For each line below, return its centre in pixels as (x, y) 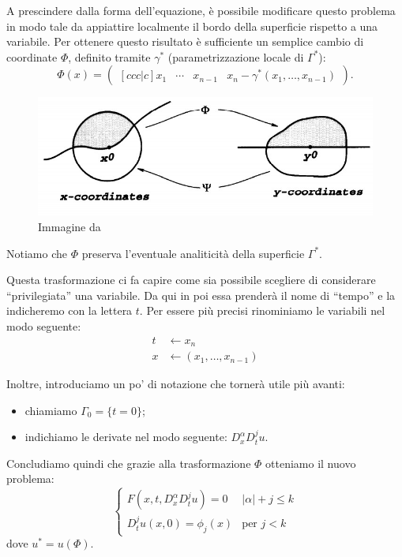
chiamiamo (51, 410)
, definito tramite (109, 56)
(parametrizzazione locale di (236, 56)
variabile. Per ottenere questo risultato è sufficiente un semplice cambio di (185, 41)
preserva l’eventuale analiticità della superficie (193, 253)
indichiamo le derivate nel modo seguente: (126, 437)
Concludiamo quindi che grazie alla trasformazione (129, 463)
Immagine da (70, 227)
